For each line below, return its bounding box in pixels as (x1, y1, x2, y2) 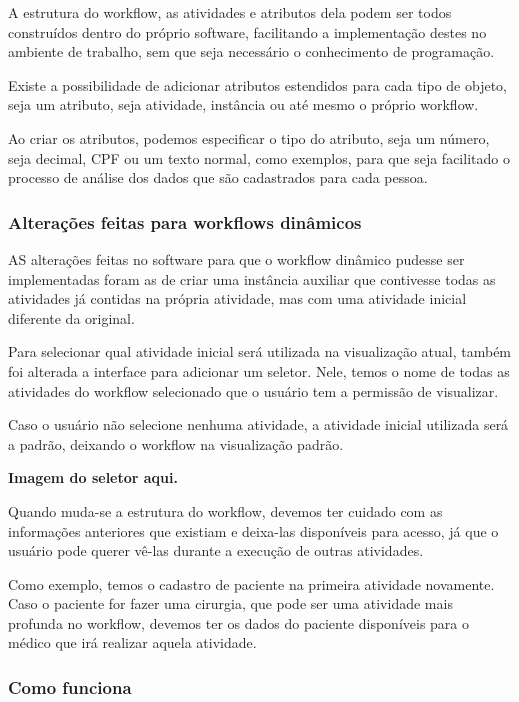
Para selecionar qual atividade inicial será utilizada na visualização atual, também (8, 341, 512, 362)
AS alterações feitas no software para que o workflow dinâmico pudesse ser (8, 248, 465, 269)
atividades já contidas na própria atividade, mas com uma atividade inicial (8, 288, 467, 309)
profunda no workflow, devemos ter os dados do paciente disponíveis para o (8, 612, 469, 633)
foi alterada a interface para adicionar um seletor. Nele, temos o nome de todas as (8, 360, 510, 381)
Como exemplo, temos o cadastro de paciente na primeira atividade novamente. (8, 573, 495, 594)
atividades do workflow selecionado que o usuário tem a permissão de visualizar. (8, 380, 499, 401)
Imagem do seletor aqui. (8, 467, 178, 488)
